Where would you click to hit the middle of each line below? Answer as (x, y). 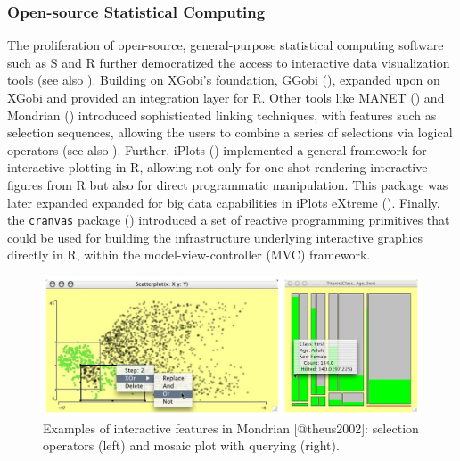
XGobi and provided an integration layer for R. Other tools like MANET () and (226, 97)
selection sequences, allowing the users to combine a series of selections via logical (230, 132)
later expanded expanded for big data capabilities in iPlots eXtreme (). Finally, (224, 202)
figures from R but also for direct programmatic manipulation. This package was (228, 184)
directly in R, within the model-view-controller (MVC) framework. (189, 255)
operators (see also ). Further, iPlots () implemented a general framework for (217, 149)
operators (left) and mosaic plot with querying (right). (191, 445)
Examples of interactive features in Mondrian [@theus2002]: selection (231, 428)
